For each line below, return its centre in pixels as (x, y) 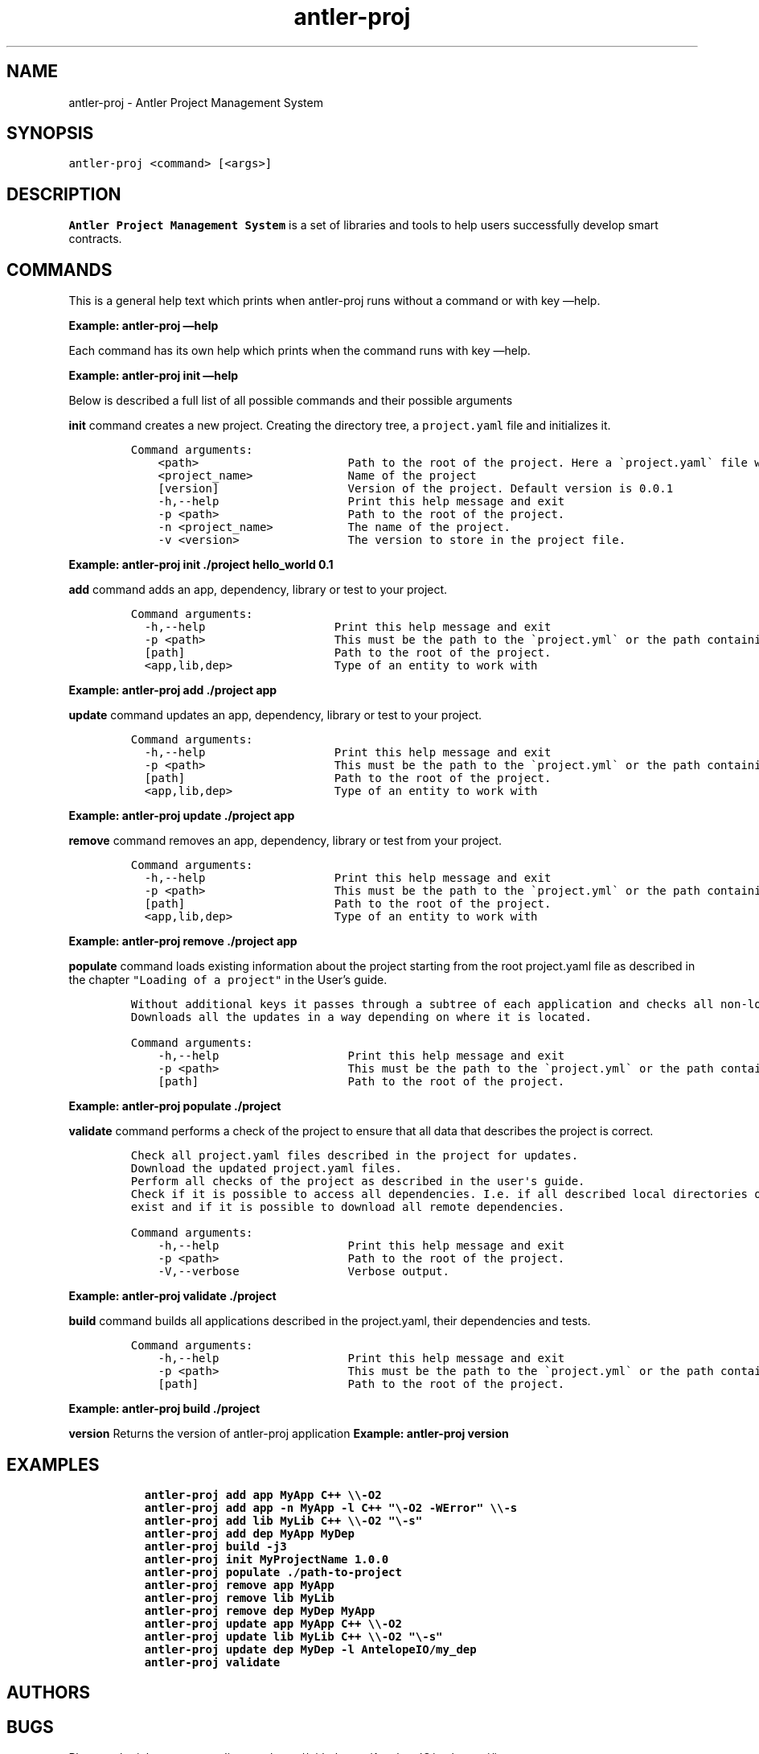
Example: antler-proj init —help (154, 376)
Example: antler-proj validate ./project (172, 1296)
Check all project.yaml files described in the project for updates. (355, 1156)
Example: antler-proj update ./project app (182, 816)
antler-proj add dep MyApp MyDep (249, 1533)
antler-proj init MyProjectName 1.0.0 (267, 1559)
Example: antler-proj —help (144, 326)
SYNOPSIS (50, 134)
